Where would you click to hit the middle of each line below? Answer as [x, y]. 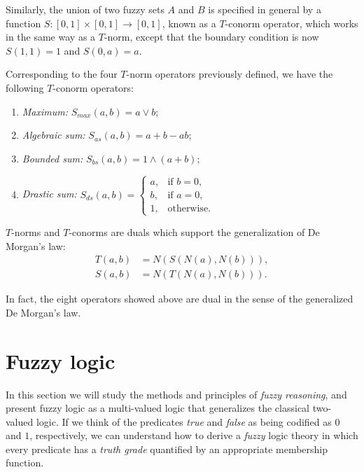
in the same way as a [51, 37]
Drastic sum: [49, 194]
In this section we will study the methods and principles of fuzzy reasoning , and [176, 394]
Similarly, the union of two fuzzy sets [85, 9]
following [25, 87]
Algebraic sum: [54, 135]
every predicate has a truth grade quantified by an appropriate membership [167, 449]
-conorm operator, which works [292, 23]
